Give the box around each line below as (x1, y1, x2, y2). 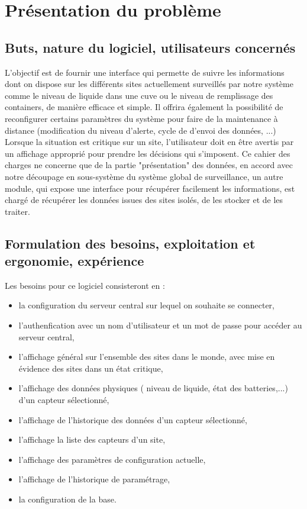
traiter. (5, 205, 30, 217)
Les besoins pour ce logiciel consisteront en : (5, 279, 165, 291)
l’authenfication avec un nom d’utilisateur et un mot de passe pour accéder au (18, 319, 302, 331)
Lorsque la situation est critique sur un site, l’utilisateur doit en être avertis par (5, 136, 294, 148)
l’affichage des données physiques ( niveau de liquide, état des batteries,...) (18, 382, 288, 394)
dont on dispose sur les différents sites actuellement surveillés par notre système (5, 78, 293, 90)
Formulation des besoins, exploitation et (5, 234, 256, 252)
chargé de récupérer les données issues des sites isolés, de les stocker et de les (5, 194, 283, 206)
